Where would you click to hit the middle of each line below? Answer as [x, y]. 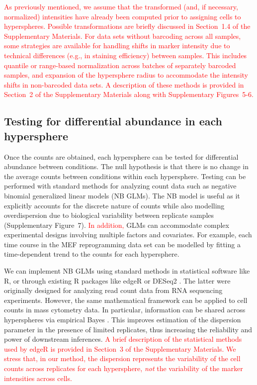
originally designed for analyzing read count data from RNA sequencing [113, 290]
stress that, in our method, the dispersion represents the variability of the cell [122, 358]
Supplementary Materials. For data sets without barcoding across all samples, [123, 36]
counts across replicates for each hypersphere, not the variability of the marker [124, 368]
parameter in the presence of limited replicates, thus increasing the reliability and [128, 329]
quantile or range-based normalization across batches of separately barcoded [120, 65]
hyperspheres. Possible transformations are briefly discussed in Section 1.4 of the [127, 26]
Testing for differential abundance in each [113, 121]
